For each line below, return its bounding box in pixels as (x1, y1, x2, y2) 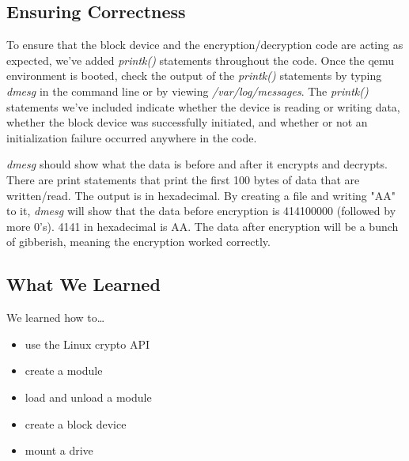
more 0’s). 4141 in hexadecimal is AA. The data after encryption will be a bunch (6, 217, 399, 234)
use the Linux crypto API (25, 335, 150, 352)
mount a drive (25, 442, 93, 459)
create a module (25, 362, 103, 379)
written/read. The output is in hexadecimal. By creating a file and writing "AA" (6, 187, 396, 203)
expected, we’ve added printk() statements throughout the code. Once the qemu (6, 51, 395, 68)
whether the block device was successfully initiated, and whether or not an (6, 114, 368, 130)
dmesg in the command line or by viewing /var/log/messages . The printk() (6, 82, 369, 99)
